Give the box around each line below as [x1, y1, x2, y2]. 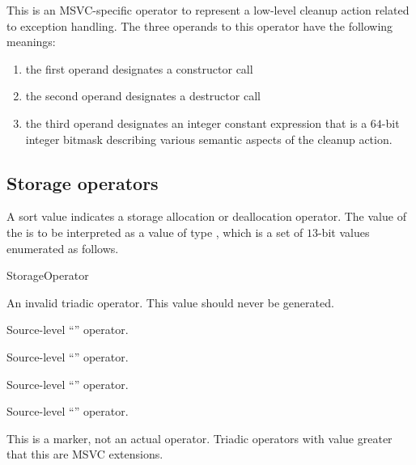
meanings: [6, 33, 56, 50]
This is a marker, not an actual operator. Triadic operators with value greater [6, 429, 393, 446]
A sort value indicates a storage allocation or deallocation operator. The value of [6, 208, 406, 225]
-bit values [317, 223, 370, 240]
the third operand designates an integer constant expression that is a [25, 114, 367, 131]
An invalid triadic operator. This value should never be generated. [6, 294, 334, 311]
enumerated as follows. [6, 239, 119, 256]
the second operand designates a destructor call [25, 87, 261, 104]
